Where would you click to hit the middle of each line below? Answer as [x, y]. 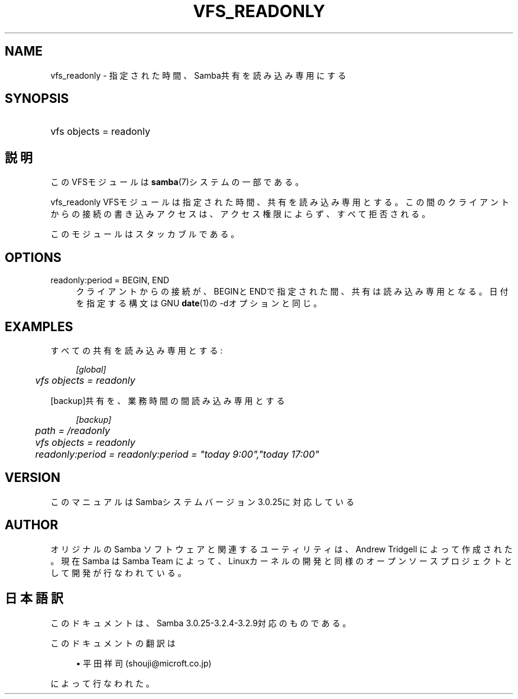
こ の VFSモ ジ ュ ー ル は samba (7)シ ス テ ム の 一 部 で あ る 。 [177, 182]
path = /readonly [72, 430]
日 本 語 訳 [34, 598]
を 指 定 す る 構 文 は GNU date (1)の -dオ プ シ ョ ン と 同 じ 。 [199, 303]
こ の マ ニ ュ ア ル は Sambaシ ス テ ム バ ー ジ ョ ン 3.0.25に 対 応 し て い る [202, 501]
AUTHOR [32, 525]
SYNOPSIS [37, 99]
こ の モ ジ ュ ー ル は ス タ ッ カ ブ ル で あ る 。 [145, 234]
